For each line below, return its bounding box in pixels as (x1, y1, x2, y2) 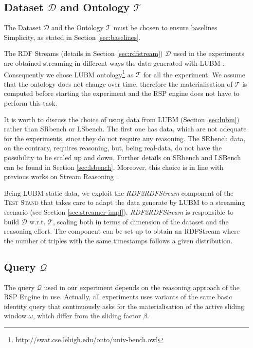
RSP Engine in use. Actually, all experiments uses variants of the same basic (4, 292, 232, 302)
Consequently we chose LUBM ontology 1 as (4, 68, 134, 79)
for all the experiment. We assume (143, 69, 245, 79)
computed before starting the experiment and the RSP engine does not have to (4, 88, 240, 98)
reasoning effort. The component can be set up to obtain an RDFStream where (4, 226, 240, 236)
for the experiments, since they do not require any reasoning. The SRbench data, (4, 133, 246, 143)
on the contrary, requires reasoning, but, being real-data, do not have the (4, 143, 222, 153)
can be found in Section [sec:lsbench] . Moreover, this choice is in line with (4, 162, 224, 172)
